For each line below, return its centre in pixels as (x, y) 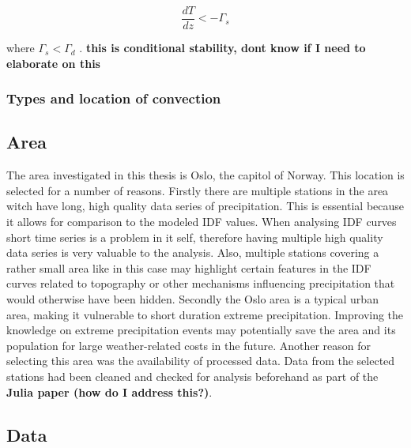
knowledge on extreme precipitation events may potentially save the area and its (201, 330)
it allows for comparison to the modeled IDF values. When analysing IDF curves (202, 222)
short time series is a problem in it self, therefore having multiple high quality (195, 237)
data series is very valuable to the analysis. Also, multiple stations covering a (193, 252)
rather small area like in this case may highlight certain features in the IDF (189, 267)
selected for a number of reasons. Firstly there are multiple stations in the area (198, 190)
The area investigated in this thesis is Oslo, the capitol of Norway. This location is (205, 175)
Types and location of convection (114, 98)
